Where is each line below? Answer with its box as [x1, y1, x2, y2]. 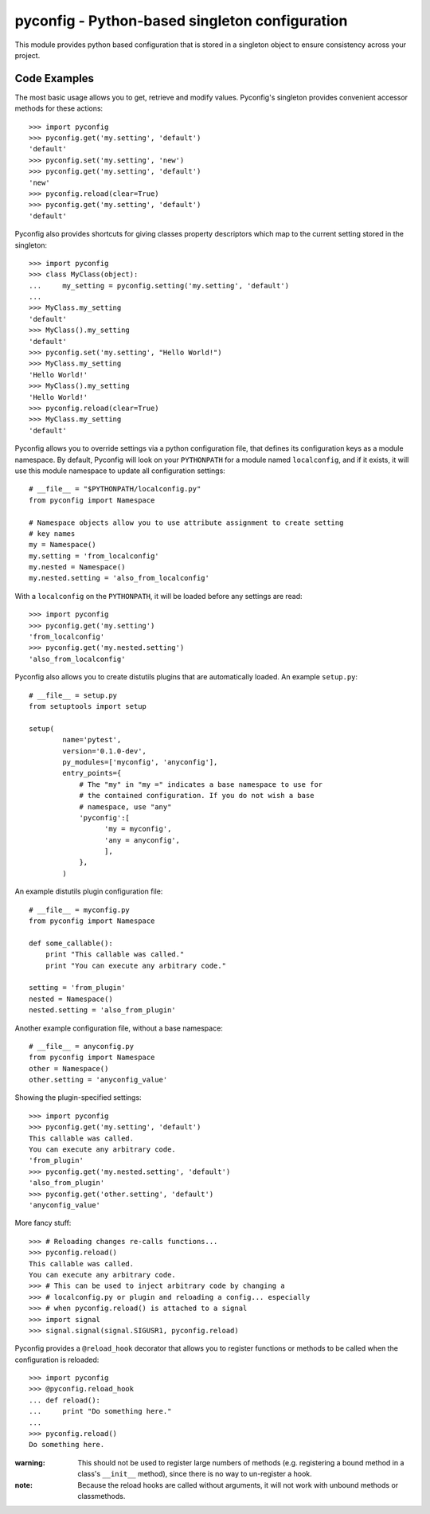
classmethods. [77, 1491, 126, 1500]
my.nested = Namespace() [29, 562, 126, 572]
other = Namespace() [29, 1064, 109, 1073]
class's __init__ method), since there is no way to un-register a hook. [77, 1469, 312, 1479]
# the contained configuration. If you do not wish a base [79, 791, 315, 800]
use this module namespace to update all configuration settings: [14, 466, 226, 475]
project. [14, 50, 41, 60]
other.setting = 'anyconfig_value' [29, 1075, 168, 1085]
